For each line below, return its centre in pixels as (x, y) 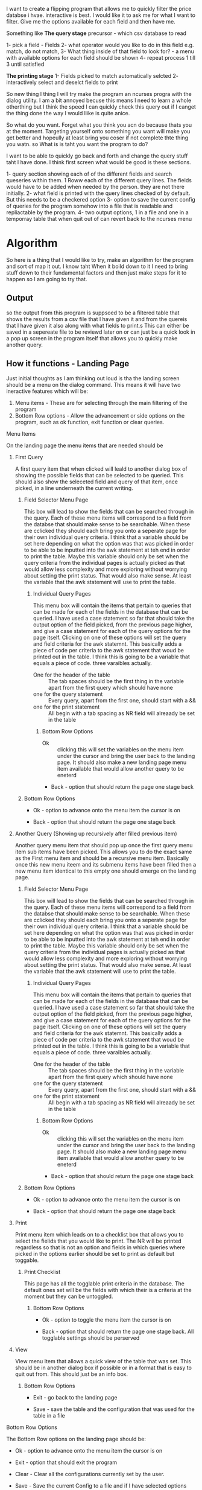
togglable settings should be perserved (91, 1338)
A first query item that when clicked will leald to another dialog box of (101, 469)
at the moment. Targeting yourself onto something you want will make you (98, 131)
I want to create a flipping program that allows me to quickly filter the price (99, 9)
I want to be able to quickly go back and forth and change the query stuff (97, 156)
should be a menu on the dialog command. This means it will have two (93, 384)
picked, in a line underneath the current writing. (74, 488)
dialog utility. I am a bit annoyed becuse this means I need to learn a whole (99, 100)
